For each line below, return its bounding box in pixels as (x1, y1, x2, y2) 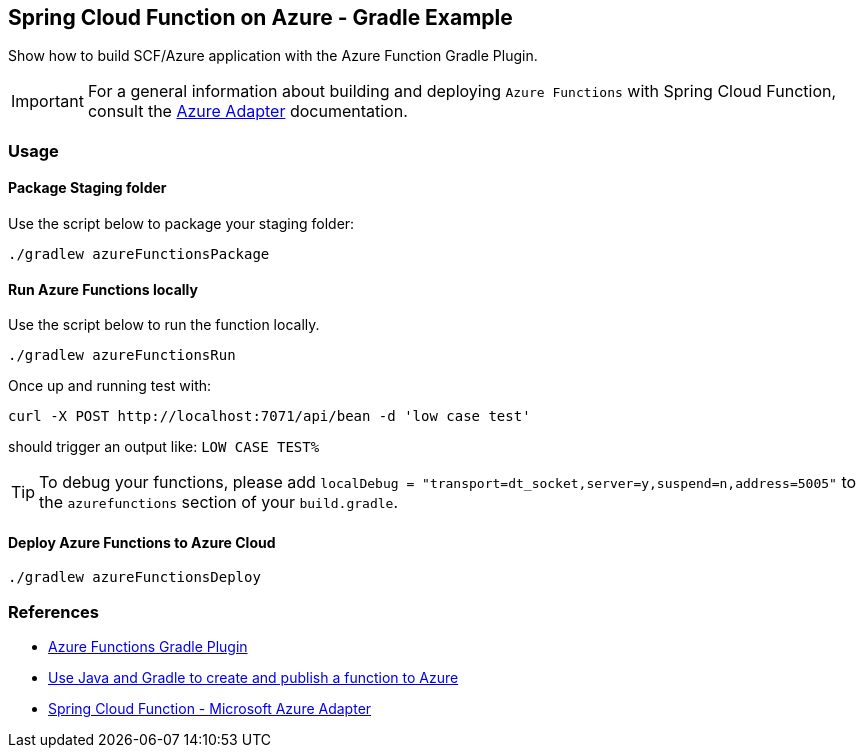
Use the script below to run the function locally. (8, 316, 320, 334)
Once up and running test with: (8, 377, 212, 395)
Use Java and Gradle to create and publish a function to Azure (48, 669, 459, 687)
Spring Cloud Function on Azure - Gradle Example (8, 5, 513, 30)
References (8, 601, 99, 622)
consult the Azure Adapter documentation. (87, 101, 408, 122)
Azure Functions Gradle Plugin (48, 638, 248, 656)
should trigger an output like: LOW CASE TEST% (8, 438, 320, 456)
